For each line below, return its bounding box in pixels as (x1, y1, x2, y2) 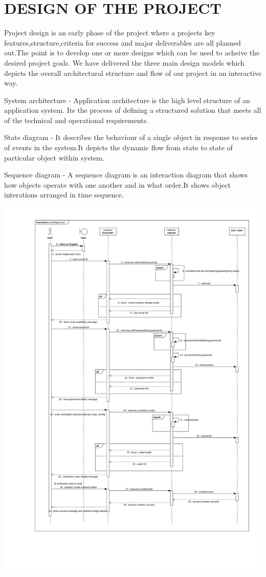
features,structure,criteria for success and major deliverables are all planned (4, 37, 241, 48)
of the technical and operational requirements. (4, 114, 149, 125)
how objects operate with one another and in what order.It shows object (4, 179, 231, 190)
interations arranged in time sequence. (4, 189, 124, 200)
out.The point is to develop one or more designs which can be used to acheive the (4, 47, 260, 58)
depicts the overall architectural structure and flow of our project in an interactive (4, 67, 262, 78)
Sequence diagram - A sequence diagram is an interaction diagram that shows (4, 169, 248, 180)
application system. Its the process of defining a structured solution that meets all (4, 105, 261, 115)
